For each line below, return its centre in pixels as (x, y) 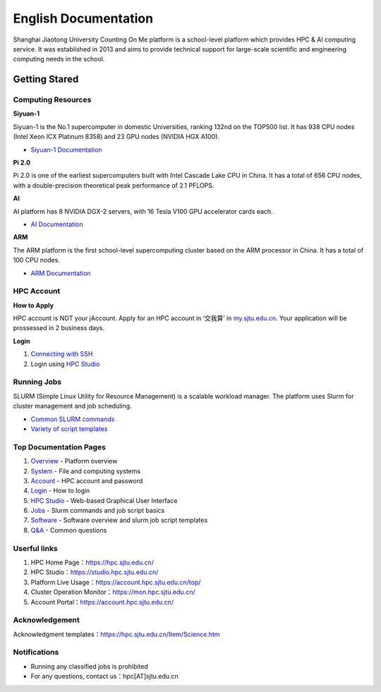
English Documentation (83, 18)
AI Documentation (57, 224)
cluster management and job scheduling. (72, 406)
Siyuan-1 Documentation (66, 150)
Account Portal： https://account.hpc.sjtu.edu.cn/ (102, 602)
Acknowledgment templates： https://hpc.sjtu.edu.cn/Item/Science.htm (116, 634)
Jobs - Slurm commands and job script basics (98, 511)
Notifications (36, 652)
